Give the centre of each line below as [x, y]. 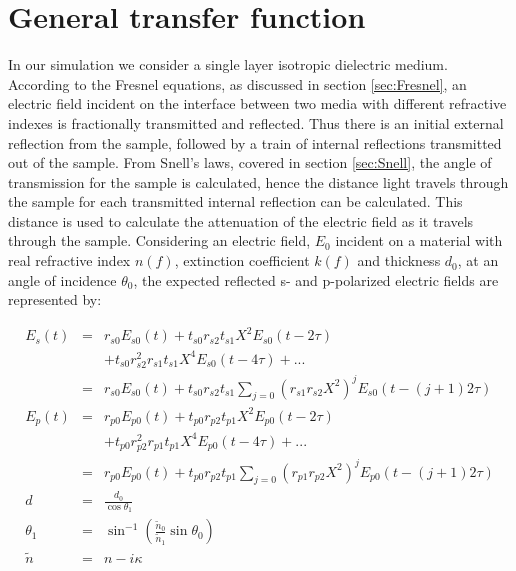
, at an [478, 260]
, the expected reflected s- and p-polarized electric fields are [316, 279]
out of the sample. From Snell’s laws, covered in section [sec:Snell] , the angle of [250, 162]
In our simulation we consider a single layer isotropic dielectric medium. [228, 64]
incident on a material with [419, 240]
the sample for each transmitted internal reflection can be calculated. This [235, 201]
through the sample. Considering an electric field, [159, 240]
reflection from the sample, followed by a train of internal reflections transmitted [255, 142]
